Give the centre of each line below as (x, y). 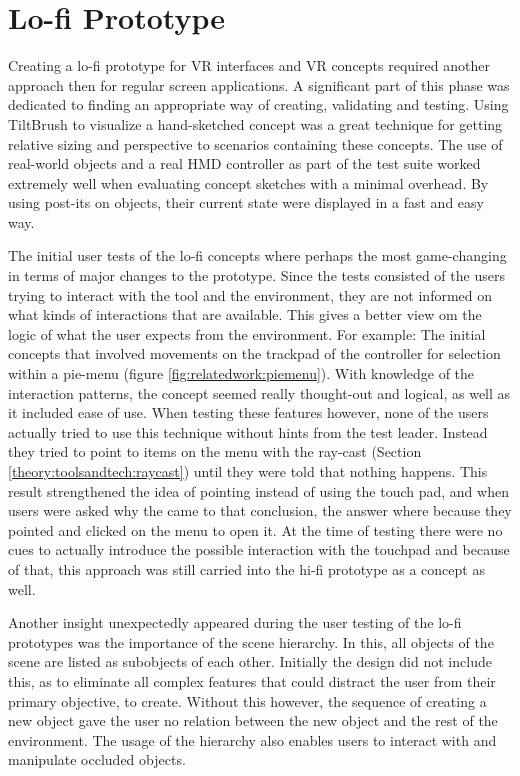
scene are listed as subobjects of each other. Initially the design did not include (250, 661)
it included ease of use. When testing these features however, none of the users (248, 412)
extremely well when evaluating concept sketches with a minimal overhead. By (248, 182)
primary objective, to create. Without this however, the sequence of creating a (247, 700)
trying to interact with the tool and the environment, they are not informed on (250, 294)
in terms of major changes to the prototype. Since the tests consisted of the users (256, 275)
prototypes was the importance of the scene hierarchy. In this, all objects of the (251, 641)
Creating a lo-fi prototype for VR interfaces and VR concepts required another (249, 65)
